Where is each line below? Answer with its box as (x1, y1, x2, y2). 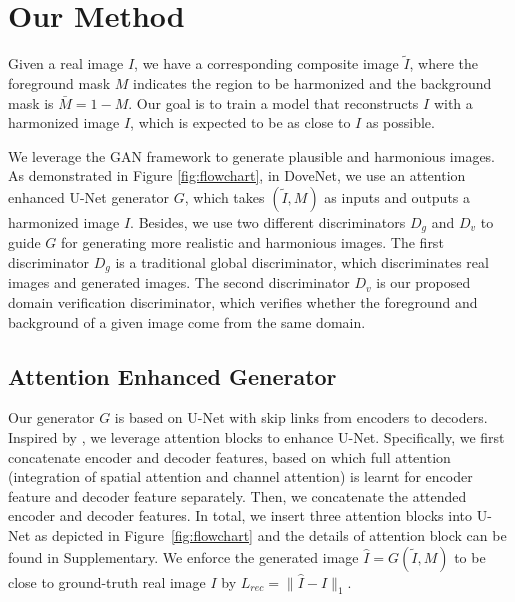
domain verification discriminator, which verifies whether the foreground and (8, 292, 478, 312)
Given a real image (8, 53, 124, 74)
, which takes (184, 186, 265, 207)
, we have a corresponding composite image (134, 53, 399, 74)
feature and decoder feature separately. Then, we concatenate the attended (8, 485, 467, 506)
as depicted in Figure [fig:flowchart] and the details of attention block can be (34, 524, 507, 545)
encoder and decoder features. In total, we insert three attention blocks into (8, 505, 472, 526)
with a (433, 92, 473, 113)
